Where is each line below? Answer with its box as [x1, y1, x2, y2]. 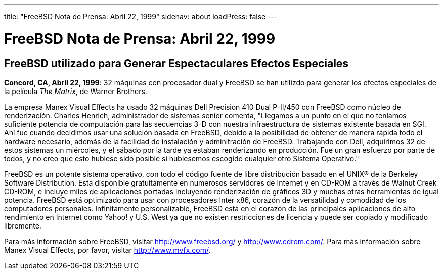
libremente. [4, 221, 41, 230]
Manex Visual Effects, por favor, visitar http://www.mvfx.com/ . [4, 245, 211, 254]
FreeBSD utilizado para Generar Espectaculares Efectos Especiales [4, 57, 349, 70]
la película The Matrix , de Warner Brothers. [4, 86, 147, 96]
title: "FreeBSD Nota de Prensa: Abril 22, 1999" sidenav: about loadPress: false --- [4, 12, 278, 21]
